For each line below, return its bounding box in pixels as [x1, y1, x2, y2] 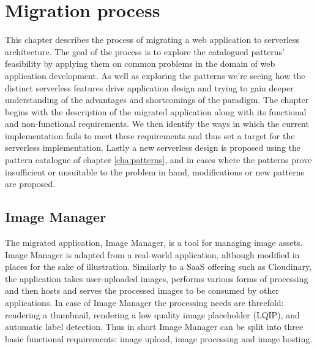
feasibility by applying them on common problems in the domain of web [5, 57, 275, 70]
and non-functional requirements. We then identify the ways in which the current [5, 117, 309, 130]
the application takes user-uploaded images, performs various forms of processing [5, 272, 308, 285]
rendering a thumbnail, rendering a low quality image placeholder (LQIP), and [5, 308, 300, 321]
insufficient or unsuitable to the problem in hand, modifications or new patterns [5, 165, 304, 178]
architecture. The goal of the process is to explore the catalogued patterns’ [5, 45, 285, 58]
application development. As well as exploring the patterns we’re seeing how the [5, 69, 305, 82]
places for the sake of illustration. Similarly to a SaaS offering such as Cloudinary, [5, 260, 312, 273]
